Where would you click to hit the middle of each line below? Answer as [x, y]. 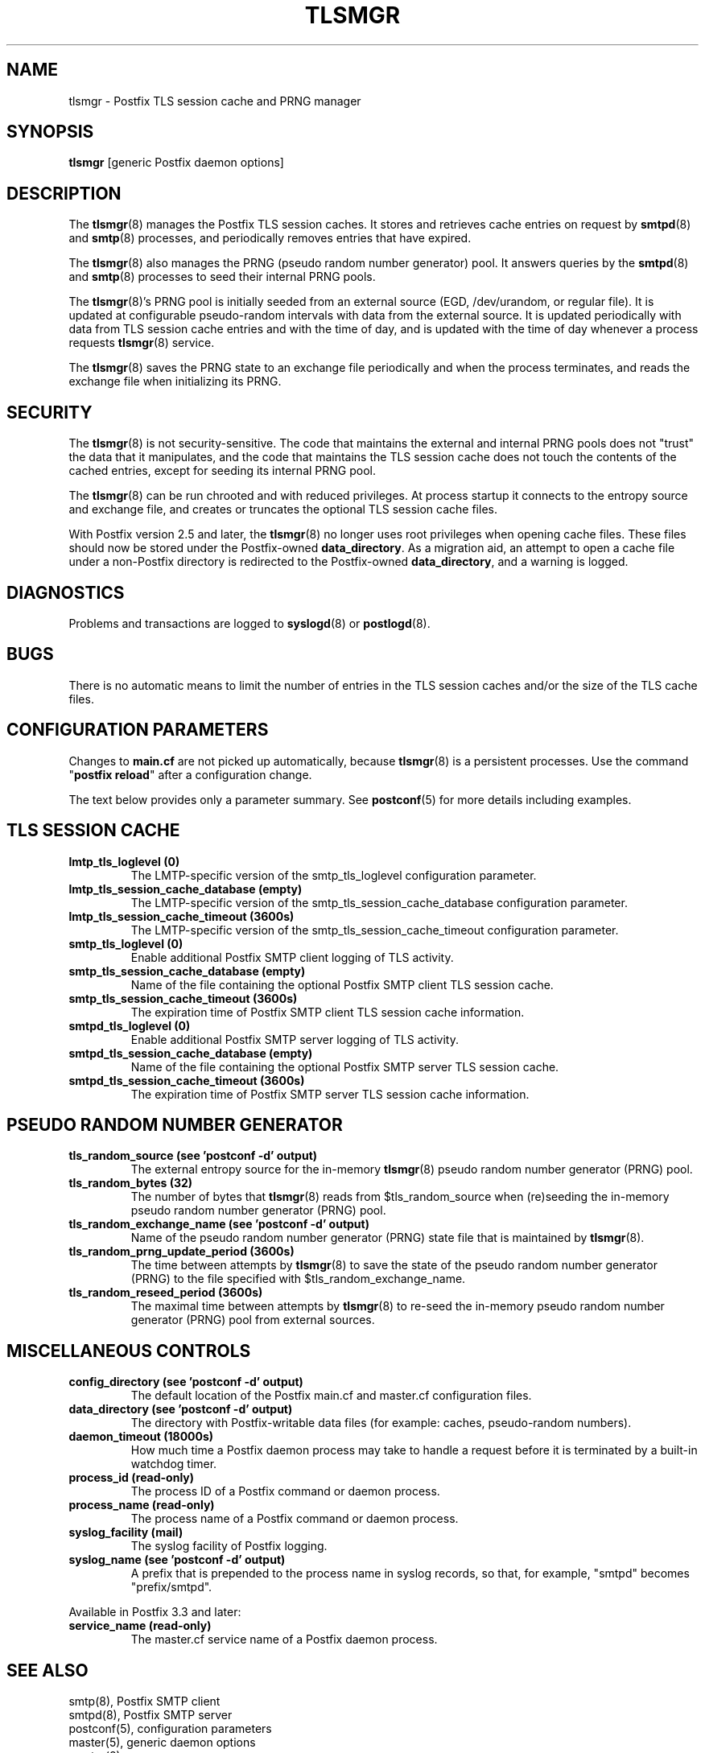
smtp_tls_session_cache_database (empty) [187, 971]
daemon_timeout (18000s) [141, 1437]
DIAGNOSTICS [66, 592]
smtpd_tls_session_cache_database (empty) [191, 1053]
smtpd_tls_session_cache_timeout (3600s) [187, 1080]
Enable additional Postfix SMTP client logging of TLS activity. [292, 957]
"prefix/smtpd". [171, 1587]
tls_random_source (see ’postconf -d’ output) [193, 1156]
